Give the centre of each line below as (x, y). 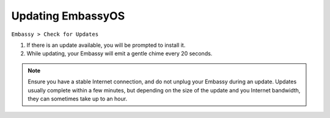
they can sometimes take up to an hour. (78, 99)
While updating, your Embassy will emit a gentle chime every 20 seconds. (119, 54)
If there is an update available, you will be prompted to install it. (106, 45)
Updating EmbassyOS (68, 16)
